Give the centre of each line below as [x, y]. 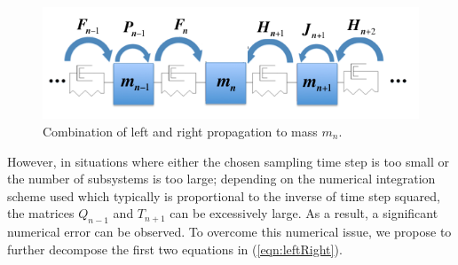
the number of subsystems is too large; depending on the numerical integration [221, 179]
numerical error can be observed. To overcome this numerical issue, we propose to [229, 232]
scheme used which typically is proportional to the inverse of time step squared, [224, 195]
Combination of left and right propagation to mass [180, 131]
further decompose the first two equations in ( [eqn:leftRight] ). [175, 249]
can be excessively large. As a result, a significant [304, 213]
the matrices [41, 213]
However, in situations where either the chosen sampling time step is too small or [229, 161]
